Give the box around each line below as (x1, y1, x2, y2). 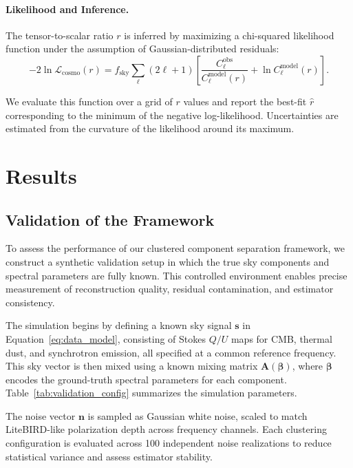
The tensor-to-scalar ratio (6, 28, 114, 42)
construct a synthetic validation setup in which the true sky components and (6, 254, 330, 268)
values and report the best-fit (183, 94, 307, 108)
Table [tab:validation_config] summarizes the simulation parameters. (6, 385, 297, 400)
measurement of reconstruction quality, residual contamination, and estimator (6, 281, 334, 296)
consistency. (6, 295, 55, 309)
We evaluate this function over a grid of (6, 94, 173, 108)
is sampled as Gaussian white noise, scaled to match (87, 408, 308, 423)
